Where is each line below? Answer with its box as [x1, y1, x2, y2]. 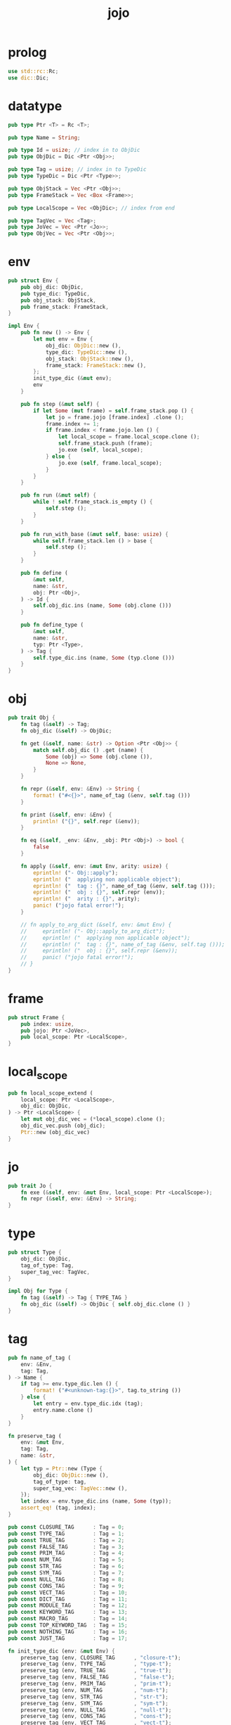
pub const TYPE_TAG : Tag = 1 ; [8, 1530, 125, 1537]
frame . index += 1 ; [45, 420, 100, 427]
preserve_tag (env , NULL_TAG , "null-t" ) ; [20, 1706, 172, 1714]
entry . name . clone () [33, 1406, 93, 1413]
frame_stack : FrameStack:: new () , [45, 362, 147, 369]
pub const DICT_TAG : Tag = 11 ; [8, 1596, 128, 1603]
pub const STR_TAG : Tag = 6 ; [8, 1563, 125, 1570]
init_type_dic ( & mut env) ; [33, 375, 112, 382]
